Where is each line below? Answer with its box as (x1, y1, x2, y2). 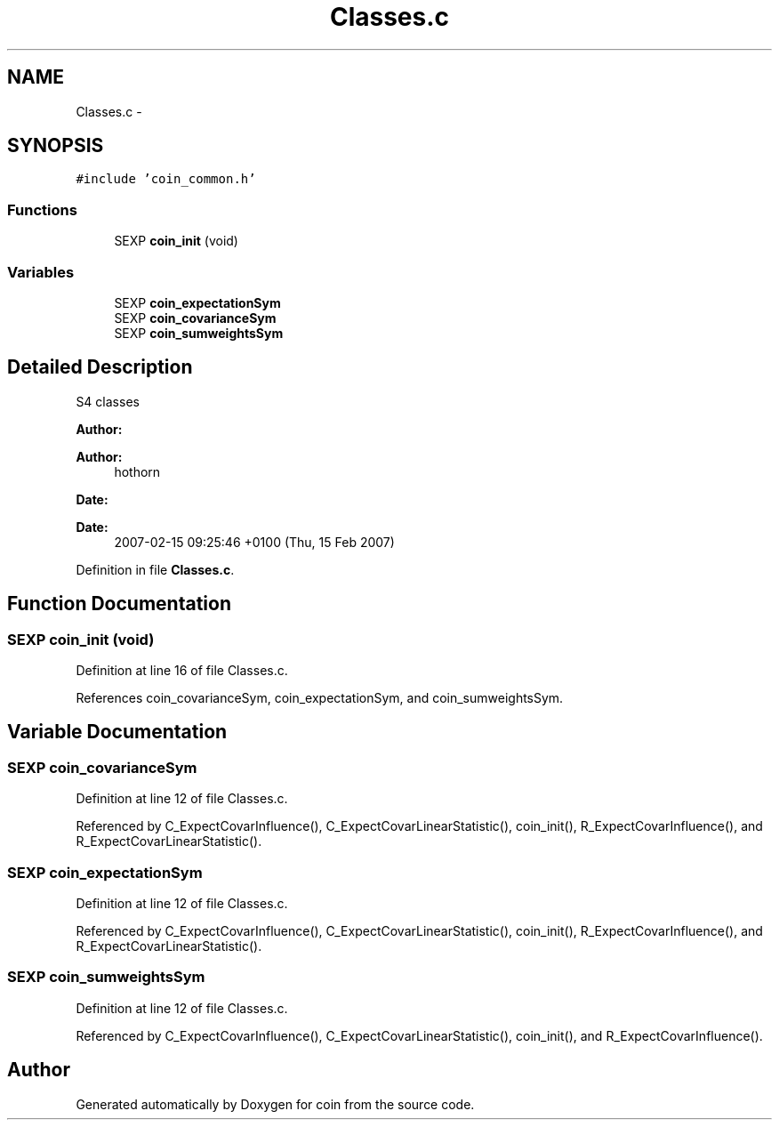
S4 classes (76, 393, 140, 409)
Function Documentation (7, 592, 231, 616)
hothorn (114, 463, 161, 479)
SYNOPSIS (7, 134, 104, 157)
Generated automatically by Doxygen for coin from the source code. (76, 1096, 475, 1112)
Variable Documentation (7, 720, 228, 744)
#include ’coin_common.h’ (76, 172, 256, 187)
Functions (7, 200, 77, 219)
